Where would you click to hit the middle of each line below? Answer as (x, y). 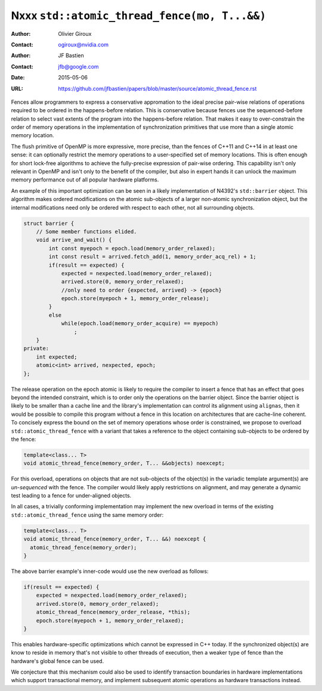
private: (36, 348)
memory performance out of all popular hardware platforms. (85, 180)
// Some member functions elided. (86, 232)
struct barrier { (49, 223)
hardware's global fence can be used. (58, 661)
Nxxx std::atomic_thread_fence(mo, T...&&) (139, 16)
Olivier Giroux (75, 33)
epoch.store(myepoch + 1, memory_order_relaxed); (110, 620)
